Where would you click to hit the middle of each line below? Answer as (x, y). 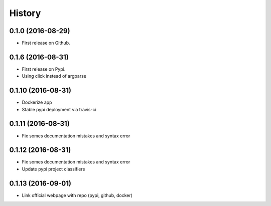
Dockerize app (37, 102)
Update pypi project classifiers (53, 169)
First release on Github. (46, 43)
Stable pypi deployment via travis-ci (59, 109)
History (25, 13)
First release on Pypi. (44, 69)
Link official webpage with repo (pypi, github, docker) (77, 195)
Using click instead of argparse (54, 76)
